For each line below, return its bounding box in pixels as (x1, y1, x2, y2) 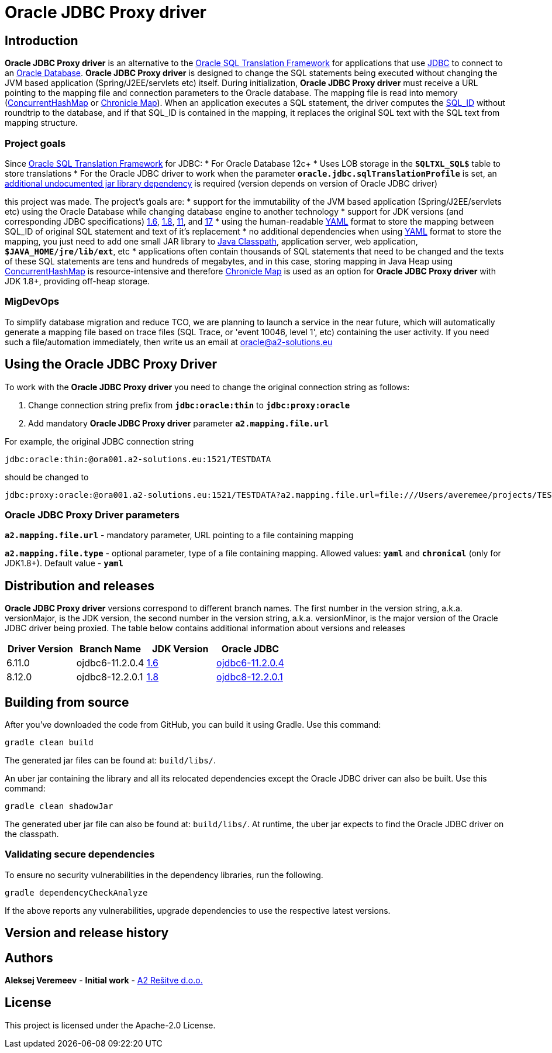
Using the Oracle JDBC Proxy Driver (5, 357, 218, 372)
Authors (5, 950, 53, 965)
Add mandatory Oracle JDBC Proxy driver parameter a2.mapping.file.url (28, 418, 329, 428)
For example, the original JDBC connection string (5, 436, 194, 446)
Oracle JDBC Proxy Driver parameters (5, 508, 180, 521)
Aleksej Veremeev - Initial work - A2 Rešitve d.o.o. (5, 975, 203, 985)
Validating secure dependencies (5, 848, 155, 861)
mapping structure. (5, 118, 78, 128)
